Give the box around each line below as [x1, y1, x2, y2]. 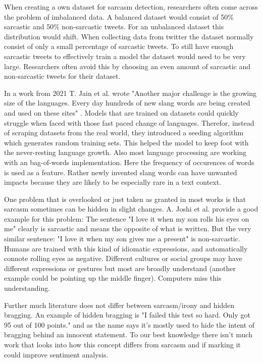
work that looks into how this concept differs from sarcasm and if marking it [4, 339, 241, 349]
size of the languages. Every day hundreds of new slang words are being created [4, 97, 250, 108]
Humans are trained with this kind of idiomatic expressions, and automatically [4, 243, 248, 253]
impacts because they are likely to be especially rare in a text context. [4, 177, 222, 187]
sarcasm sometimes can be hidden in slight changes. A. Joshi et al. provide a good [4, 203, 258, 214]
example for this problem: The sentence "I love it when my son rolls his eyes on [4, 213, 249, 224]
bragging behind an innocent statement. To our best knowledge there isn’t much [4, 329, 252, 340]
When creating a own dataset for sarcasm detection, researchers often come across [4, 2, 258, 12]
